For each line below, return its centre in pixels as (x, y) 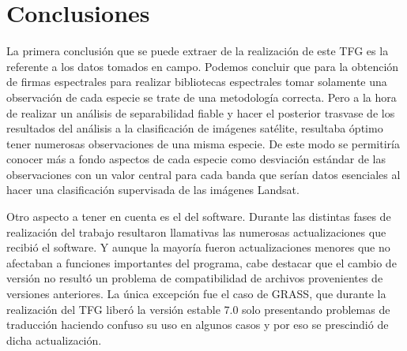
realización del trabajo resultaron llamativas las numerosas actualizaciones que (196, 232)
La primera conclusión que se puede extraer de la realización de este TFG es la (198, 51)
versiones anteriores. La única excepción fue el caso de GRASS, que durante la (196, 294)
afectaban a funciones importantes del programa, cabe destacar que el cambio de (202, 262)
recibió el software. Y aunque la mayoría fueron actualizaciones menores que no (198, 247)
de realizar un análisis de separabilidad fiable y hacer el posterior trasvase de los (201, 112)
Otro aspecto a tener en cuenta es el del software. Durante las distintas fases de (199, 217)
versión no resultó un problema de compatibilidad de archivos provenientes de (195, 278)
